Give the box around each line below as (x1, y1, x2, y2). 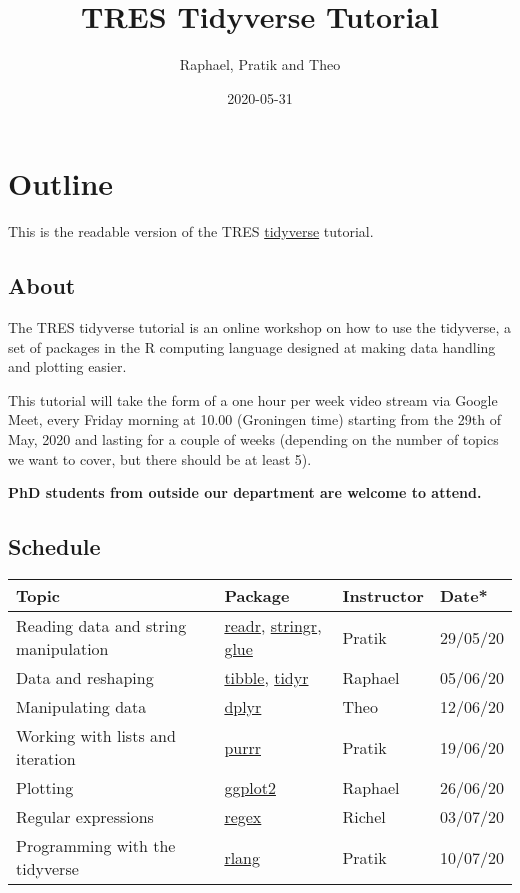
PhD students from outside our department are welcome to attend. (8, 482, 482, 503)
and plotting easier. (8, 356, 127, 377)
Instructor (342, 584, 424, 607)
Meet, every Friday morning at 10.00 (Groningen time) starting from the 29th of (8, 409, 501, 430)
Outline (8, 163, 114, 204)
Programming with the (16, 834, 176, 857)
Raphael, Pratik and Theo (179, 54, 341, 75)
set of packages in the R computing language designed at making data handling (8, 336, 496, 357)
